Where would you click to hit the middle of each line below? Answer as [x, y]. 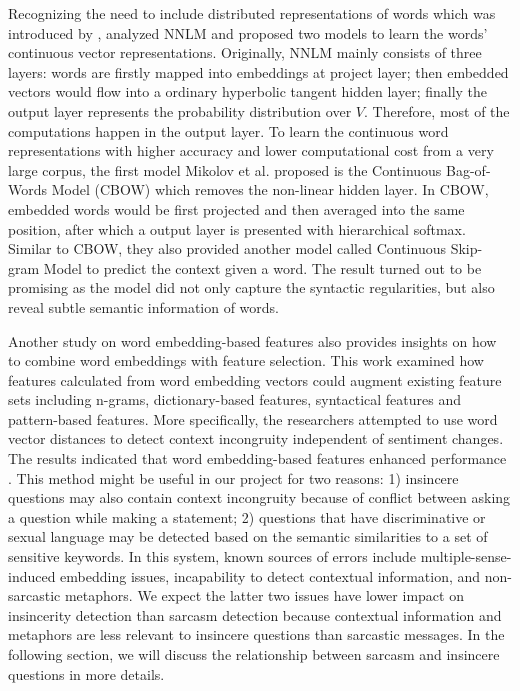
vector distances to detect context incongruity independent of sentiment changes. [256, 438]
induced [32, 575]
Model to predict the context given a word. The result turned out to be [262, 267]
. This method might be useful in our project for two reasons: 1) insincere [233, 477]
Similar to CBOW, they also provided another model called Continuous [227, 248]
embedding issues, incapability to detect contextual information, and [270, 575]
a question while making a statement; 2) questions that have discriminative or [247, 516]
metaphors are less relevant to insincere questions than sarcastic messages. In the [256, 634]
